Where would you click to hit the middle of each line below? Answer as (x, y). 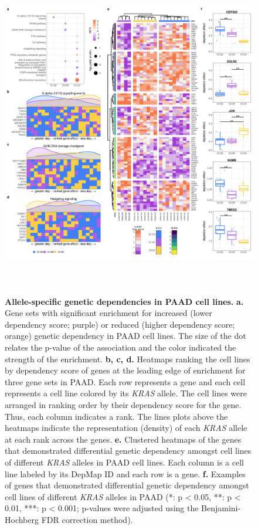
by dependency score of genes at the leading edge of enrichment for (125, 370)
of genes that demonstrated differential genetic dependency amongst (127, 485)
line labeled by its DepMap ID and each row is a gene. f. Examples (125, 473)
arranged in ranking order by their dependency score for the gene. (123, 404)
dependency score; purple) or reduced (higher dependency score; (120, 324)
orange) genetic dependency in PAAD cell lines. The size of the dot (125, 336)
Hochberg (22, 519)
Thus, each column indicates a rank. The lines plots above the (116, 416)
